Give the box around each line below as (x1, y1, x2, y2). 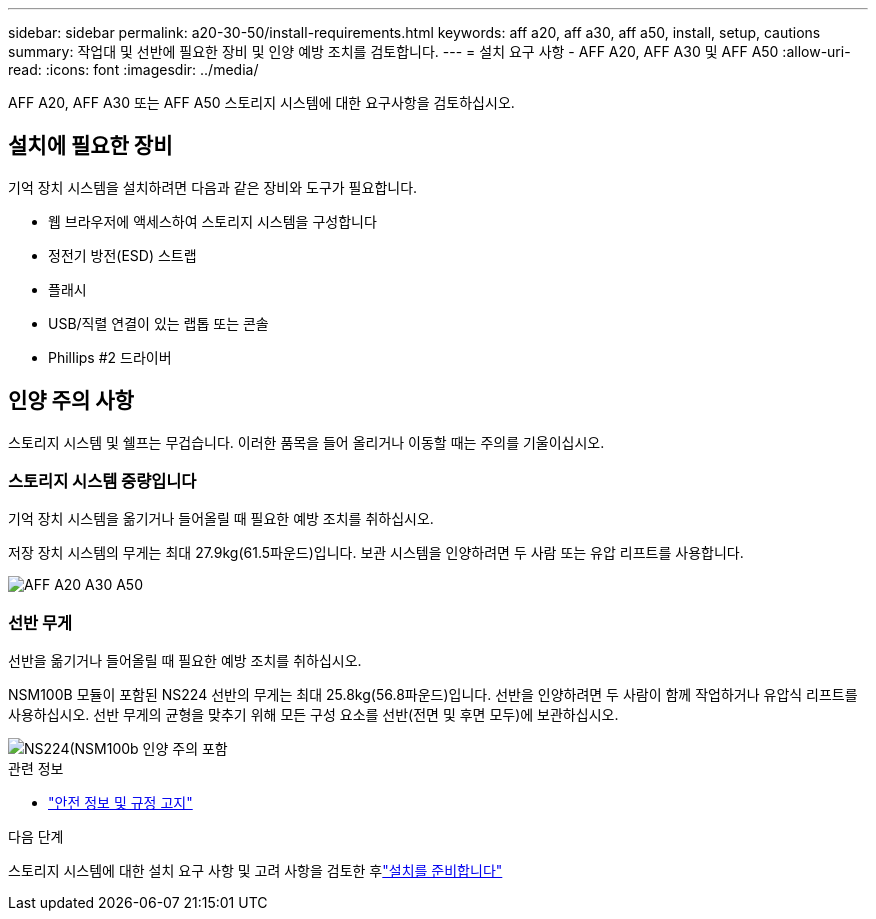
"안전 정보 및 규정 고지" (48, 794, 193, 812)
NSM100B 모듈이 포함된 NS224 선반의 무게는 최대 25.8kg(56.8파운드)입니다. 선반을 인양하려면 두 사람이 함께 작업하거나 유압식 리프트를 (8, 686, 858, 704)
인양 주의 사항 (8, 388, 134, 414)
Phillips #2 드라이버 (48, 348, 172, 366)
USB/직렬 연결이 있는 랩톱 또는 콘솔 (48, 314, 269, 332)
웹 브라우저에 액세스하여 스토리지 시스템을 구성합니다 (48, 212, 377, 230)
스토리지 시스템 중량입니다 (8, 471, 197, 492)
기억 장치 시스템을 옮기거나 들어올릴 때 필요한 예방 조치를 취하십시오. (8, 510, 434, 528)
